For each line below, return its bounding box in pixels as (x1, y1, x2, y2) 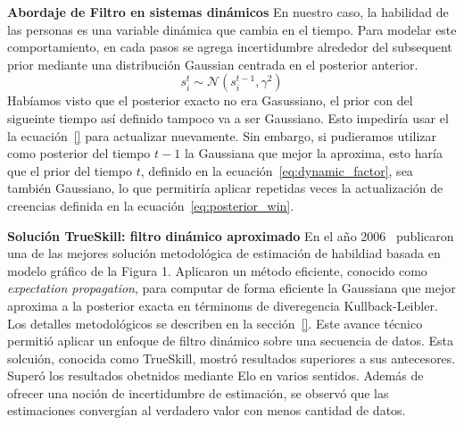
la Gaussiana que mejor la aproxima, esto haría (184, 144, 443, 162)
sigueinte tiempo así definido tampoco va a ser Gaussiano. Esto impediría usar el (7, 108, 449, 127)
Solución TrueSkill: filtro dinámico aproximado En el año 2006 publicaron (7, 226, 454, 245)
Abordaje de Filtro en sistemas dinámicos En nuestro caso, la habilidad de (7, 3, 449, 21)
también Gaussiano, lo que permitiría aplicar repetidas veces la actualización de (7, 179, 443, 197)
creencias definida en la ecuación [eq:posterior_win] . (7, 196, 294, 214)
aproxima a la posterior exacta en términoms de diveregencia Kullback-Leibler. (7, 296, 438, 314)
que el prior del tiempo (7, 161, 133, 179)
